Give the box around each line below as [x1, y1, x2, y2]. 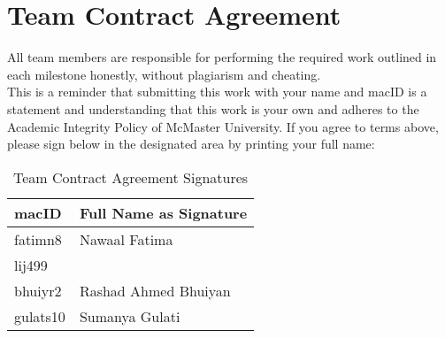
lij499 [14, 254, 48, 275]
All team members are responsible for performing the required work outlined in [7, 48, 437, 66]
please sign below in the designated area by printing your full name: [7, 134, 375, 153]
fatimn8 [14, 228, 62, 250]
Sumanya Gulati [79, 305, 180, 326]
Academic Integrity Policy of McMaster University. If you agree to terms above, [7, 117, 439, 135]
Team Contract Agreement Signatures [13, 166, 249, 188]
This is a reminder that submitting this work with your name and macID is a [7, 82, 427, 101]
